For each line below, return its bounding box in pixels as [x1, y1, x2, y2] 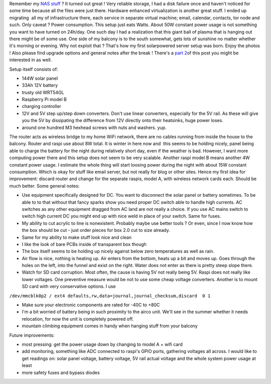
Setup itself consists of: [9, 66, 58, 72]
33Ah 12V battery [22, 82, 58, 88]
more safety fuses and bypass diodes [22, 369, 100, 375]
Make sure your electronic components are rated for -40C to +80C [22, 302, 160, 308]
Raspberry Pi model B [22, 96, 67, 102]
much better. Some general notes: [9, 183, 80, 189]
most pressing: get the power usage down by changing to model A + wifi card [22, 341, 183, 347]
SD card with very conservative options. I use [22, 284, 116, 290]
